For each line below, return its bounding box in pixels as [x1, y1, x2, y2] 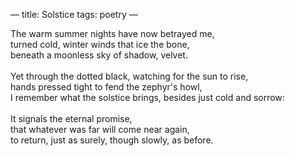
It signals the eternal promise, [10, 113, 133, 124]
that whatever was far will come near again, [10, 124, 190, 135]
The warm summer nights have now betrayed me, [10, 28, 215, 39]
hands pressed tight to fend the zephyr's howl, [10, 81, 203, 93]
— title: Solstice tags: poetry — [10, 9, 138, 20]
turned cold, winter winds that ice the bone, [10, 39, 190, 50]
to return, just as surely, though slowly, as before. [10, 134, 214, 146]
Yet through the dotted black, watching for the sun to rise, [10, 70, 249, 82]
